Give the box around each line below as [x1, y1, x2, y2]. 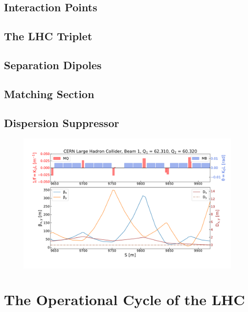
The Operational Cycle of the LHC [4, 289, 245, 310]
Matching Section [4, 86, 94, 101]
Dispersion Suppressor [4, 115, 119, 130]
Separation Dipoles [4, 57, 102, 72]
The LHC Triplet [4, 28, 92, 44]
